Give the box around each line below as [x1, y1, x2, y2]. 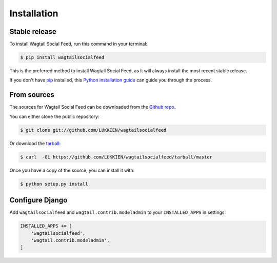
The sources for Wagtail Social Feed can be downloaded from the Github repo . [9, 104, 176, 110]
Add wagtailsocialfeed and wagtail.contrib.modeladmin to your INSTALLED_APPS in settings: [9, 209, 226, 215]
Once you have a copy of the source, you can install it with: [9, 167, 135, 173]
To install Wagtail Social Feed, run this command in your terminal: [9, 41, 148, 47]
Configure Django [9, 196, 68, 205]
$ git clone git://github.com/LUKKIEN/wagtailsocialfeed [20, 127, 167, 133]
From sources [9, 90, 55, 99]
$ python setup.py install [20, 181, 88, 187]
